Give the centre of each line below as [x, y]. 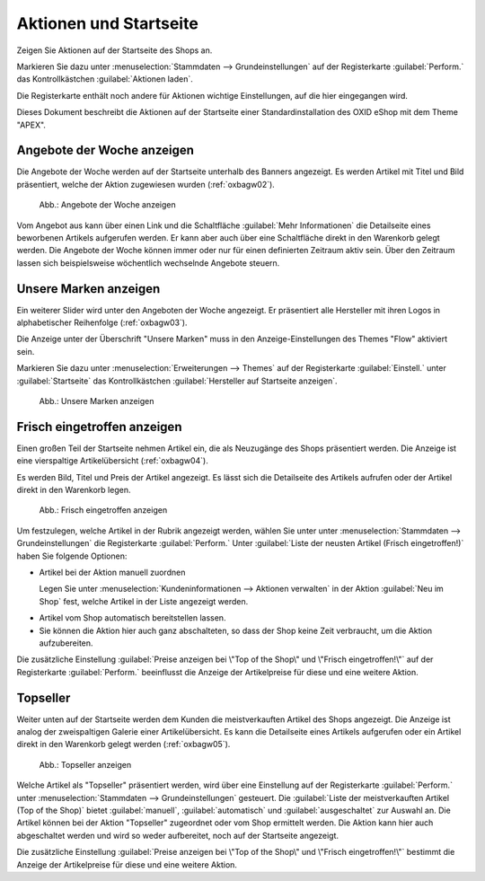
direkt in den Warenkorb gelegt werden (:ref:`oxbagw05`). [123, 744]
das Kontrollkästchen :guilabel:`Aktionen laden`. [105, 79]
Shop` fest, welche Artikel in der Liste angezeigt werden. [144, 601]
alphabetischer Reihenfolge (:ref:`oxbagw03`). [102, 322]
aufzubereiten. [66, 643]
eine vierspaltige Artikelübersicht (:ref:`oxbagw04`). [112, 461]
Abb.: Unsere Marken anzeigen [97, 401]
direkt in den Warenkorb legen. [74, 490]
